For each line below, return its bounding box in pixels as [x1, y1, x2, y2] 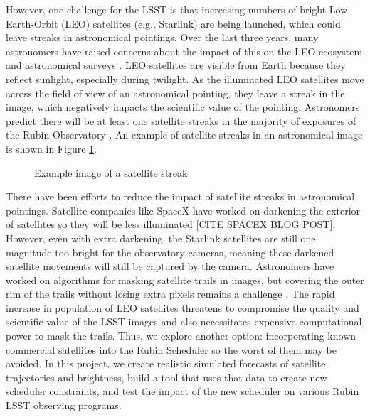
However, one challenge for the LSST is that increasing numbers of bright [6, 2, 327, 16]
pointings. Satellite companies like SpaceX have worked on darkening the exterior [6, 202, 361, 217]
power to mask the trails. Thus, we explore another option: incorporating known [6, 328, 356, 343]
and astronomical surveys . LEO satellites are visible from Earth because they [6, 58, 346, 72]
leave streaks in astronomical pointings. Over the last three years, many [6, 30, 319, 45]
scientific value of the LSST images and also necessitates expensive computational [6, 314, 362, 329]
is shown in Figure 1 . [6, 141, 97, 156]
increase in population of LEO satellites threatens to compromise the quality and [6, 300, 359, 315]
